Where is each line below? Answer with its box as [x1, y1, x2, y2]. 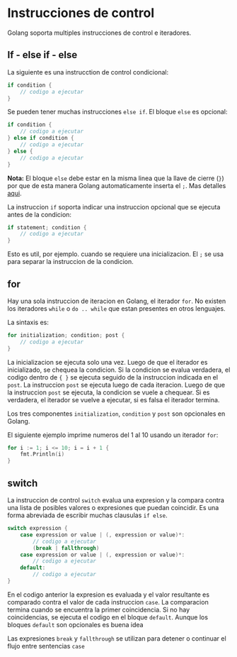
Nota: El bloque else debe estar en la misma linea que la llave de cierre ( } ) [7, 174, 224, 182]
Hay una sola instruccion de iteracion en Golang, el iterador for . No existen [7, 297, 226, 305]
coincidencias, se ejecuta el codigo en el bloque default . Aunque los [7, 612, 209, 622]
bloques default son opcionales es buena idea [7, 620, 144, 629]
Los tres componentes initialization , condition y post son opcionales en [7, 409, 226, 418]
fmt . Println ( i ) [20, 451, 65, 458]
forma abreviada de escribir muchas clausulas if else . [7, 511, 168, 519]
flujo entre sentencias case [7, 641, 85, 650]
